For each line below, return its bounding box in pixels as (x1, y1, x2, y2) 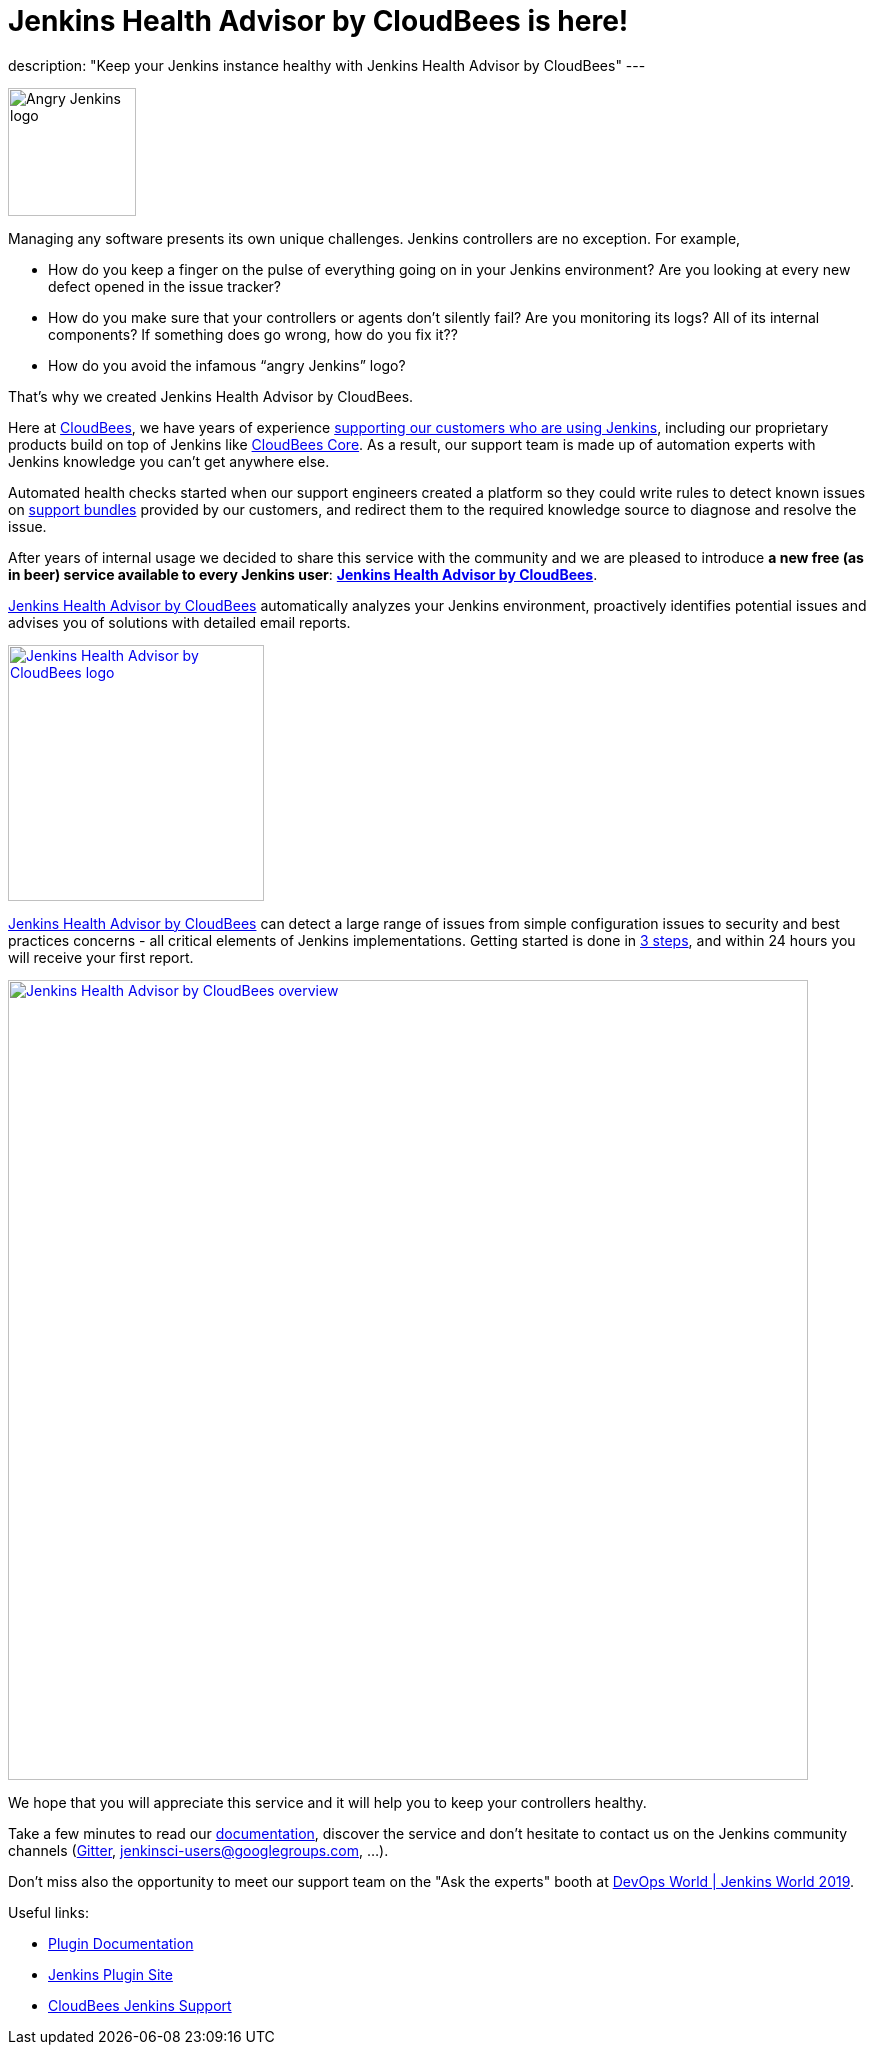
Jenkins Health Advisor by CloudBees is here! (8, 4, 629, 38)
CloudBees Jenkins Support (48, 1996, 232, 2014)
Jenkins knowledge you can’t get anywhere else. (8, 452, 330, 470)
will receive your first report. (8, 948, 194, 966)
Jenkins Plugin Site (48, 1965, 173, 1983)
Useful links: (8, 1903, 89, 1921)
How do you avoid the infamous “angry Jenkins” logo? (48, 356, 406, 374)
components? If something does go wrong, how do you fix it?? (48, 325, 458, 343)
